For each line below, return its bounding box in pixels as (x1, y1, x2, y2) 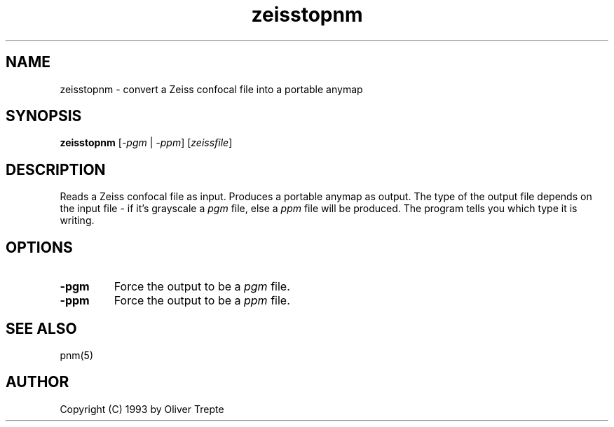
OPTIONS (6, 238, 73, 256)
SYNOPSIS (6, 107, 82, 125)
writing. (60, 214, 95, 227)
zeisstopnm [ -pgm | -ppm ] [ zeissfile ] (60, 136, 233, 149)
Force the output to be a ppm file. (114, 293, 290, 308)
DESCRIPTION (6, 160, 106, 178)
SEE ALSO (6, 319, 77, 337)
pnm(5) (60, 349, 94, 361)
